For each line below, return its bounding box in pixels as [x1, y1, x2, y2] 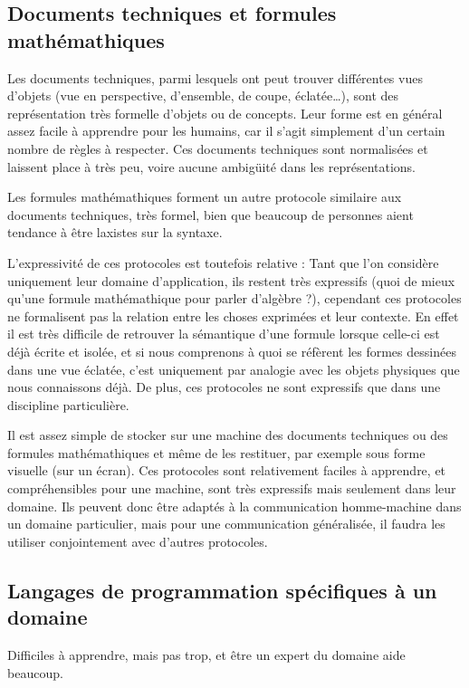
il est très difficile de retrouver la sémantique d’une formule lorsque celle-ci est [7, 324, 440, 343]
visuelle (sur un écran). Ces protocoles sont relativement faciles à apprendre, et [7, 461, 446, 480]
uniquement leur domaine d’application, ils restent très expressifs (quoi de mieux [7, 271, 455, 290]
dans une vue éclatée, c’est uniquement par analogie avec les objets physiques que [7, 359, 460, 378]
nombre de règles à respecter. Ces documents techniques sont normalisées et [7, 139, 428, 158]
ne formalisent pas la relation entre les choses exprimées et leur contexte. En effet [7, 306, 459, 325]
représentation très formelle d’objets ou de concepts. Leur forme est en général [7, 103, 443, 122]
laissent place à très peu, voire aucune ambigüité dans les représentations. [7, 157, 416, 176]
